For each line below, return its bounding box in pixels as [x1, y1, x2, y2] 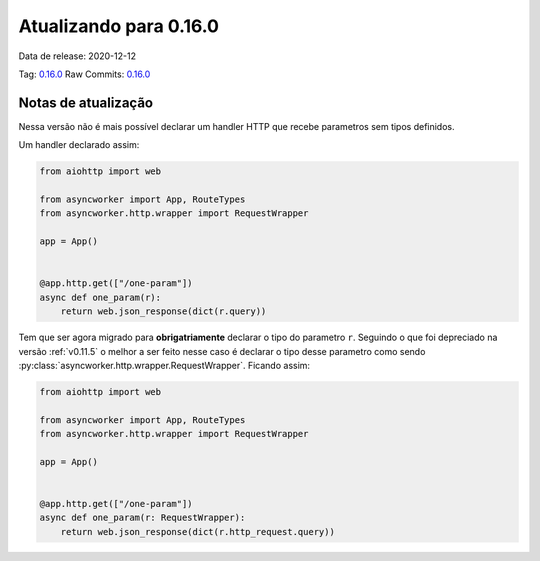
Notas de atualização [18, 94, 154, 111]
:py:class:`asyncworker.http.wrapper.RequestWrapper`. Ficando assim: [18, 359, 310, 371]
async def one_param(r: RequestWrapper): [39, 512, 246, 524]
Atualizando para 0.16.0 [18, 15, 220, 37]
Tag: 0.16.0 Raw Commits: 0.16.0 [18, 68, 151, 80]
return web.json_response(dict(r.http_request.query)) [60, 526, 335, 537]
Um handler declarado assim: [18, 139, 140, 151]
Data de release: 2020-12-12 [18, 50, 137, 62]
